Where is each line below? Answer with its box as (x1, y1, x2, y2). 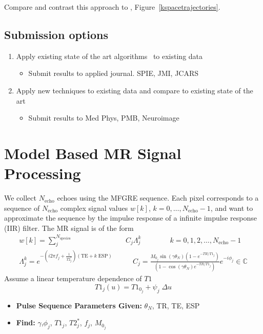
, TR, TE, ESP (152, 300, 200, 310)
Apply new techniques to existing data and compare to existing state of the (16, 85, 253, 95)
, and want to (210, 202, 253, 213)
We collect (4, 192, 36, 203)
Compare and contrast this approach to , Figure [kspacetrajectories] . (4, 2, 220, 12)
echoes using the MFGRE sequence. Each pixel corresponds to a (57, 192, 259, 203)
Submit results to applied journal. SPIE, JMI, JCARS (28, 68, 199, 78)
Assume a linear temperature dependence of (4, 273, 142, 284)
